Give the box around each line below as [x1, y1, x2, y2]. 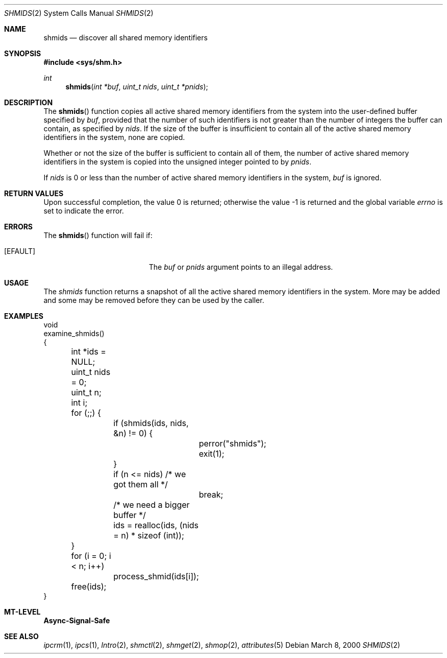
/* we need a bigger [113, 500, 190, 510]
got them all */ [113, 479, 168, 489]
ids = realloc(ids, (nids [113, 520, 199, 530]
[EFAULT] [4, 247, 36, 255]
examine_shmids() [43, 329, 105, 338]
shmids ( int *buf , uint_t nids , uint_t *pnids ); [65, 82, 208, 91]
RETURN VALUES [4, 189, 64, 198]
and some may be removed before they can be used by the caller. [43, 296, 264, 304]
